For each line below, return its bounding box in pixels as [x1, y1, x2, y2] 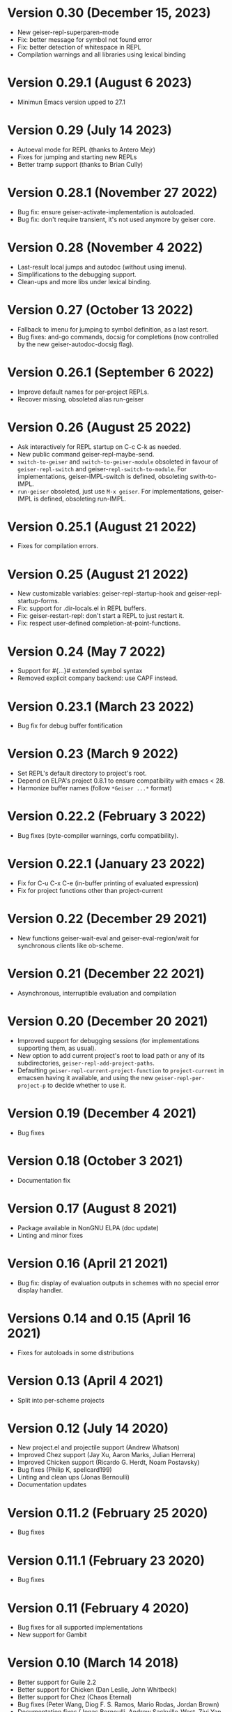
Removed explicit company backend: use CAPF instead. [17, 674, 178, 682]
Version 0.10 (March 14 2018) [7, 1655, 179, 1671]
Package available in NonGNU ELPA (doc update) [17, 1223, 159, 1232]
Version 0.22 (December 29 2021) [7, 911, 208, 927]
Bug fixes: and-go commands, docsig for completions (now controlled [17, 332, 219, 341]
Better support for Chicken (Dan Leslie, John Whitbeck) [17, 1685, 177, 1694]
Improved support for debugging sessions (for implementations [17, 1036, 200, 1045]
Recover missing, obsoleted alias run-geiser [17, 394, 144, 403]
